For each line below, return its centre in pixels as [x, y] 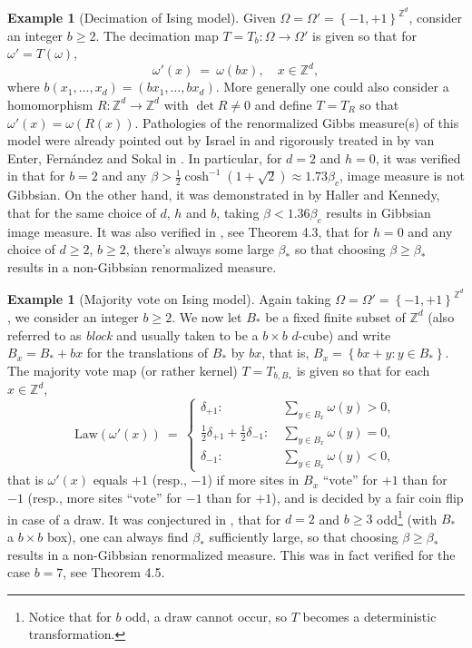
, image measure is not [402, 176]
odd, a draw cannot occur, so [206, 616]
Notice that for [70, 616]
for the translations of [147, 353]
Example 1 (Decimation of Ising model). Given [142, 18]
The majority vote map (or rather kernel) [123, 370]
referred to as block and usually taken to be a [133, 334]
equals [110, 480]
